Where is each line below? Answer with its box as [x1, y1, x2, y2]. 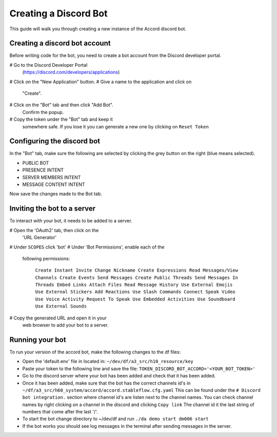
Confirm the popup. [22, 109, 64, 115]
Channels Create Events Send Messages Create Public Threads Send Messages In [35, 275, 239, 280]
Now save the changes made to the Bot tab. [9, 191, 102, 197]
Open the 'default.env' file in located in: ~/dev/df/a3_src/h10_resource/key [22, 358, 193, 365]
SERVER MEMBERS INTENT [22, 174, 81, 180]
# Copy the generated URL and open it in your [9, 315, 107, 321]
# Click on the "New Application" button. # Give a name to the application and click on [9, 79, 192, 85]
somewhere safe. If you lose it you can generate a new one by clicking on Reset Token [22, 123, 209, 129]
